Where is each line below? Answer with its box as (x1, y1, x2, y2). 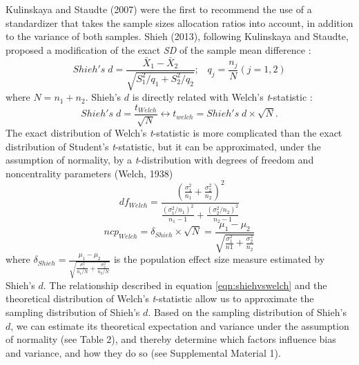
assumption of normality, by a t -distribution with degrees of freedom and (6, 152, 314, 167)
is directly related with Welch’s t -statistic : (132, 90, 313, 104)
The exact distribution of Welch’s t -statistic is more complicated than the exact (6, 126, 342, 140)
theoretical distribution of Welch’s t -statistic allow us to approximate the (6, 291, 314, 306)
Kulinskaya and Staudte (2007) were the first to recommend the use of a (6, 2, 312, 16)
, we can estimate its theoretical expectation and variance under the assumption (10, 318, 349, 333)
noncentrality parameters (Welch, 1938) (6, 166, 173, 180)
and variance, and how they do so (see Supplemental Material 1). (6, 345, 281, 359)
